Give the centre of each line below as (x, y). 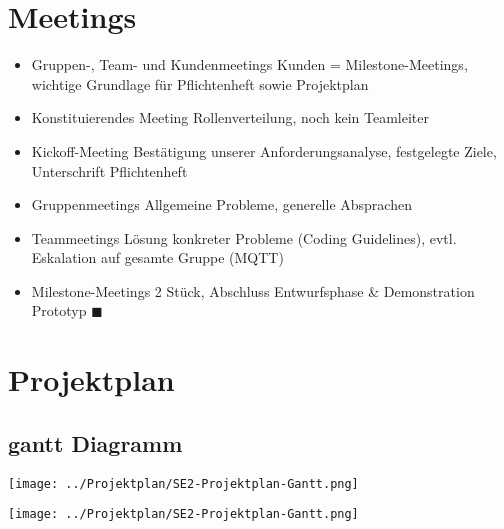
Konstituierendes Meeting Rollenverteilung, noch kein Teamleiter (230, 117)
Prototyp (59, 310)
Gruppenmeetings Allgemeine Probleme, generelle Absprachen (221, 204)
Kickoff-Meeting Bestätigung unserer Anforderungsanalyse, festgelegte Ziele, (264, 150)
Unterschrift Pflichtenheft (109, 170)
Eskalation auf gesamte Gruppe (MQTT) (157, 257)
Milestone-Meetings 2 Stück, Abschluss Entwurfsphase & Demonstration (253, 290)
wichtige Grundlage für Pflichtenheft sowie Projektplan (200, 83)
